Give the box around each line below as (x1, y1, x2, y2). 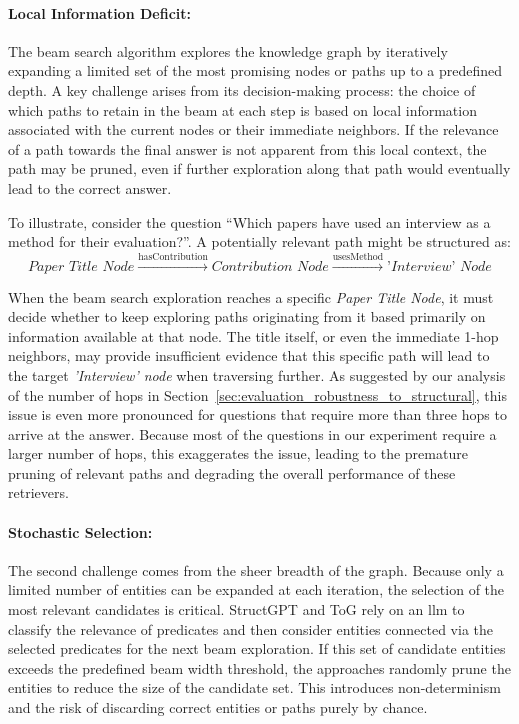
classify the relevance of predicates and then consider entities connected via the (8, 618, 494, 639)
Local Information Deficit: (8, 2, 191, 23)
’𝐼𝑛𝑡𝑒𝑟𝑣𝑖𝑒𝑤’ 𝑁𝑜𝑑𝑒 (387, 259, 492, 274)
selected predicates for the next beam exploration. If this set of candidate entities (8, 638, 506, 659)
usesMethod (332, 251, 384, 262)
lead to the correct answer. (8, 177, 172, 198)
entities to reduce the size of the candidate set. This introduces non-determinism (8, 677, 501, 698)
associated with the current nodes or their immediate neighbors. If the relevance (8, 119, 499, 140)
